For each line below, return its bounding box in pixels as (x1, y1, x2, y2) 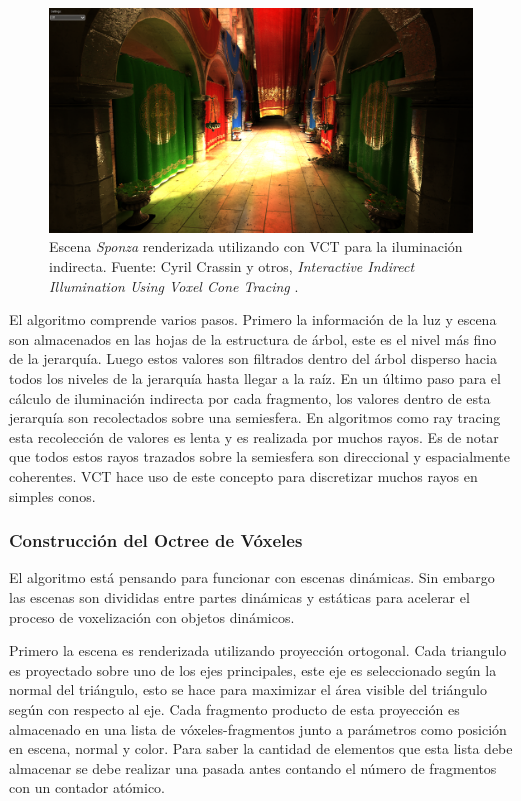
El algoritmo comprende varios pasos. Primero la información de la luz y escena (9, 309, 497, 330)
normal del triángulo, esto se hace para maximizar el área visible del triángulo (9, 679, 488, 700)
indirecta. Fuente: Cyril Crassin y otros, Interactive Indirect (49, 256, 415, 277)
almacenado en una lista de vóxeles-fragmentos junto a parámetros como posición (9, 718, 507, 739)
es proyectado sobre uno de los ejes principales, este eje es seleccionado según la (9, 659, 497, 680)
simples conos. (9, 485, 96, 506)
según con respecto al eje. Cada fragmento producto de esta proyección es (9, 698, 460, 719)
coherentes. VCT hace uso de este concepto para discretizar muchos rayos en (9, 465, 478, 486)
